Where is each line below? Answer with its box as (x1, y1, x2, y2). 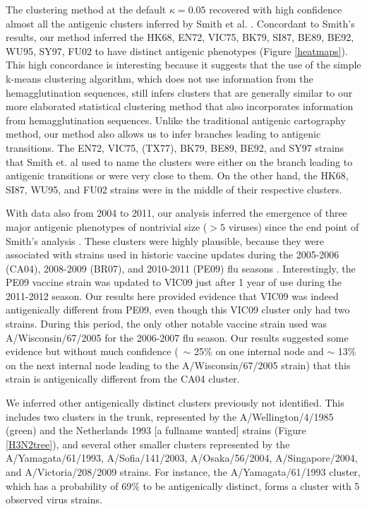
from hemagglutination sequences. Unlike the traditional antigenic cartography (6, 112, 346, 127)
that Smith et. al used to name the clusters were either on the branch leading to (6, 154, 353, 169)
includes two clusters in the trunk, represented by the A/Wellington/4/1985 (6, 409, 334, 424)
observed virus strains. (6, 492, 102, 507)
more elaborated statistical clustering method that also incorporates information (6, 99, 354, 114)
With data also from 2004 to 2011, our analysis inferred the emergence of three (6, 205, 347, 220)
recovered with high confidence (209, 2, 342, 16)
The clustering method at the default (6, 2, 167, 16)
